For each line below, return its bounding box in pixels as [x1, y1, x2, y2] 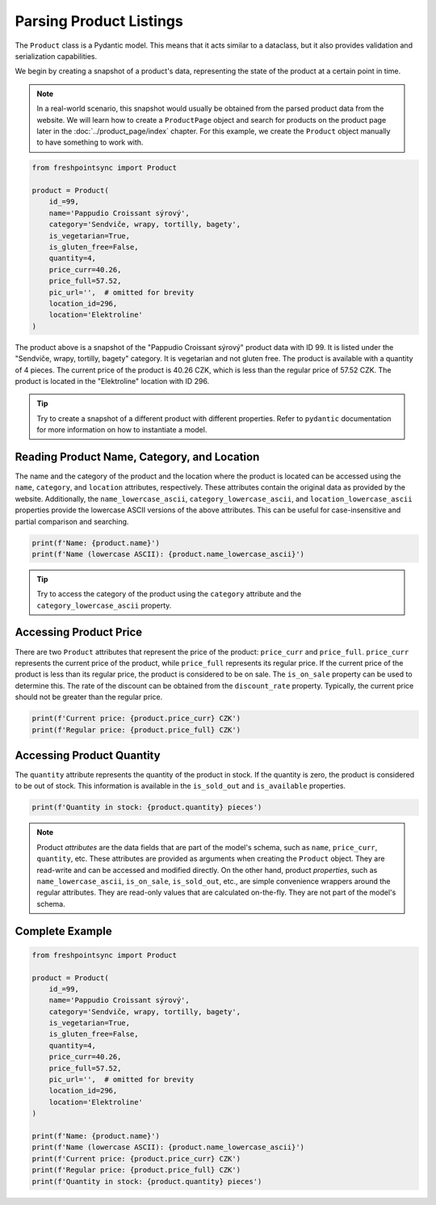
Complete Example [15, 924, 112, 937]
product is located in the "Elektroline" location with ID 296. [15, 376, 210, 386]
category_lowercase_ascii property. [36, 600, 172, 610]
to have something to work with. [36, 137, 144, 147]
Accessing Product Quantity [15, 748, 161, 762]
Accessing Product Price [15, 626, 143, 639]
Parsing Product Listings [15, 12, 183, 30]
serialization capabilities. [15, 51, 98, 61]
